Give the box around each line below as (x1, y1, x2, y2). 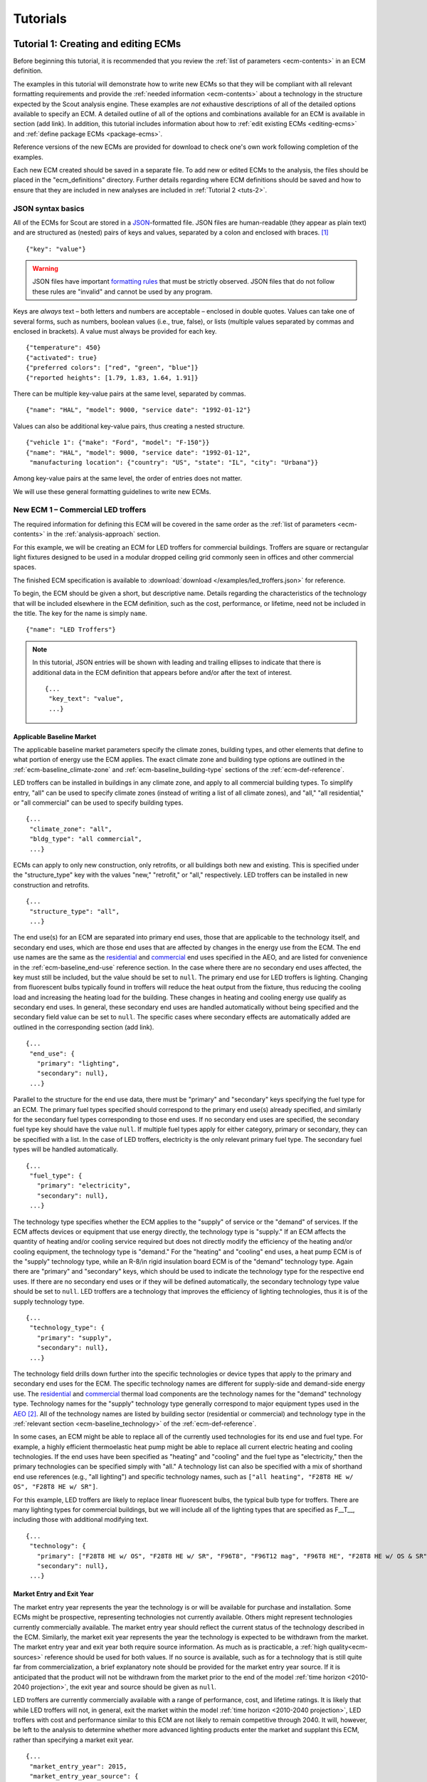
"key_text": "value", (48, 695, 125, 703)
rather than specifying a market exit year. (13, 1736, 135, 1744)
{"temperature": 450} (26, 344, 101, 352)
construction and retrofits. (13, 880, 90, 889)
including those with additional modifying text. (13, 1515, 149, 1524)
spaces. (13, 563, 37, 572)
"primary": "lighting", (36, 1059, 120, 1068)
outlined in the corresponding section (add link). (13, 1023, 154, 1031)
